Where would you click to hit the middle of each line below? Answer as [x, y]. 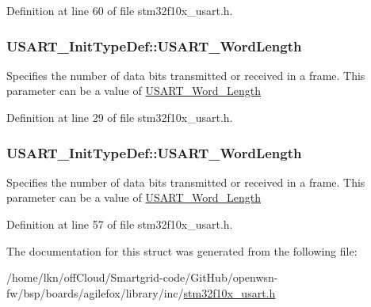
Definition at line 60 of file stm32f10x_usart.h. [120, 10]
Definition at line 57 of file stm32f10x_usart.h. [120, 224]
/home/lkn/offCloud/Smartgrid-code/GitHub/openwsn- [142, 277]
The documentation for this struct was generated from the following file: [182, 250]
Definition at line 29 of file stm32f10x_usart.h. [120, 117]
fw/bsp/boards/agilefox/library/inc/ [95, 292]
